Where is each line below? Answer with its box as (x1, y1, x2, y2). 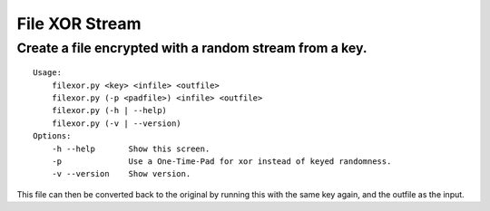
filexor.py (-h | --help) (51, 105, 168, 116)
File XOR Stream (16, 14, 142, 34)
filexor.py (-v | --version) (51, 118, 181, 129)
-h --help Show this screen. (51, 143, 211, 154)
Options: (33, 131, 72, 141)
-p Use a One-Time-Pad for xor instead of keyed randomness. (51, 156, 392, 167)
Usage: (33, 68, 63, 78)
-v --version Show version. (51, 168, 191, 179)
